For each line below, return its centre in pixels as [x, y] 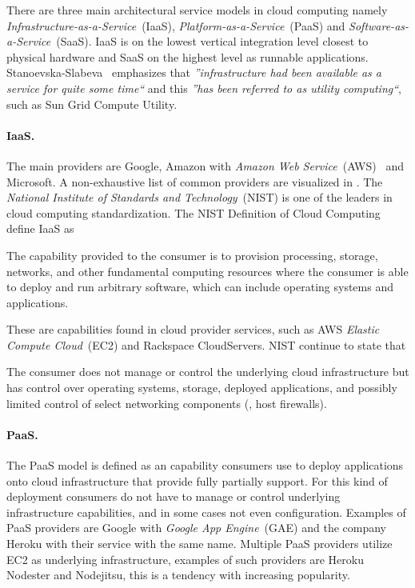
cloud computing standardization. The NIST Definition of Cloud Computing [194, 212]
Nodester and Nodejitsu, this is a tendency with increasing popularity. [178, 575]
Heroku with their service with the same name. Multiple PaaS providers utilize [200, 544]
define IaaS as [40, 228]
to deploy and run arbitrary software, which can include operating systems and [200, 287]
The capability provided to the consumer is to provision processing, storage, [192, 255]
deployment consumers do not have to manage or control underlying [174, 496]
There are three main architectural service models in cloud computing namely [197, 10]
